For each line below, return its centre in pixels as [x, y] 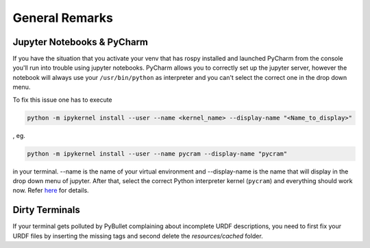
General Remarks [63, 18]
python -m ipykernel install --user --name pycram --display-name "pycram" [157, 153]
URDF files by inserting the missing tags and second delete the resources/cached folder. [138, 236]
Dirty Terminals [46, 210]
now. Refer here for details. [51, 191]
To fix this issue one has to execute [62, 100]
